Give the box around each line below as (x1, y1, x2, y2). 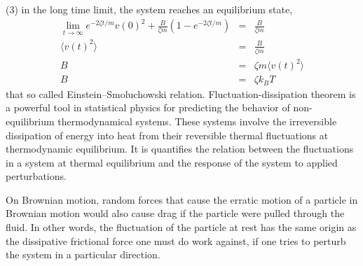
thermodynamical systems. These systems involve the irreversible (57, 113, 337, 128)
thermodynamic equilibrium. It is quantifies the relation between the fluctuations (6, 141, 354, 156)
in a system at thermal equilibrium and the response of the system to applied (6, 155, 338, 169)
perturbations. (6, 169, 67, 183)
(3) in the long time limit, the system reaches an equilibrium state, (6, 2, 293, 16)
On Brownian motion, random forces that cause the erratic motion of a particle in (6, 192, 358, 206)
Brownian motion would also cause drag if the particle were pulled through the (6, 206, 345, 220)
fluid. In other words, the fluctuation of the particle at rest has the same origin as (6, 220, 357, 234)
